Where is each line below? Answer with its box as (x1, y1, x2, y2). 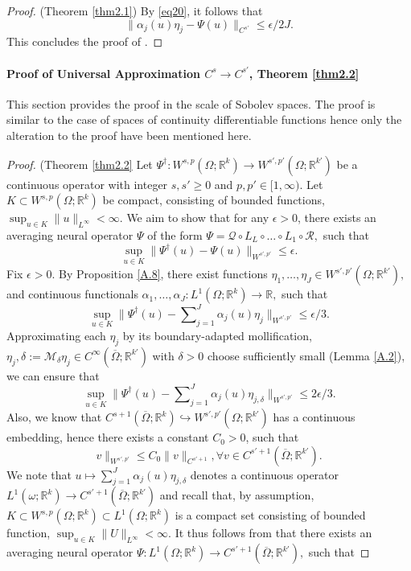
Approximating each (6, 327, 106, 343)
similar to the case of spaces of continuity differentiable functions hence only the (6, 111, 402, 128)
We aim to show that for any (126, 209, 269, 226)
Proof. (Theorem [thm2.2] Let (6, 155, 153, 172)
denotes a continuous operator (190, 466, 339, 483)
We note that (6, 466, 72, 483)
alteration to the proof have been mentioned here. (6, 126, 252, 143)
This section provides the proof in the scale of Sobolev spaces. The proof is (6, 95, 376, 112)
